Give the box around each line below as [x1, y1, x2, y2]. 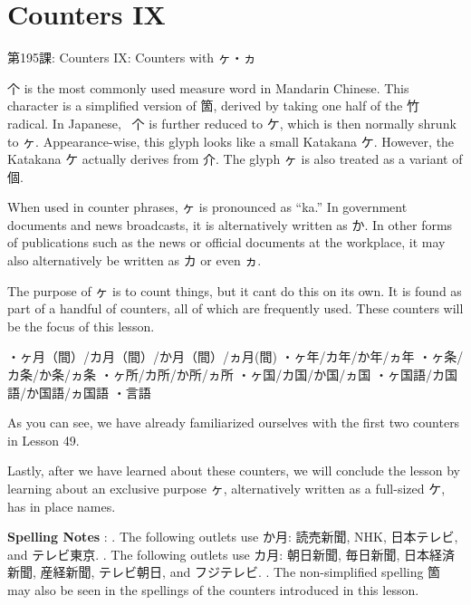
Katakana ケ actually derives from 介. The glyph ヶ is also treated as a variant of [7, 149, 463, 168]
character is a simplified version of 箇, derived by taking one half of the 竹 [7, 96, 419, 115]
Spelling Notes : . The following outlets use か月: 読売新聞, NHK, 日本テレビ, [7, 527, 458, 546]
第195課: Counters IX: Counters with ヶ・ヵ [7, 48, 256, 67]
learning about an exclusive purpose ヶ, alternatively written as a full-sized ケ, [7, 479, 446, 497]
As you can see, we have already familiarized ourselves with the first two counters [7, 413, 460, 432]
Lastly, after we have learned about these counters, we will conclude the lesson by [7, 461, 460, 480]
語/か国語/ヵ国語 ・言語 [7, 382, 151, 401]
